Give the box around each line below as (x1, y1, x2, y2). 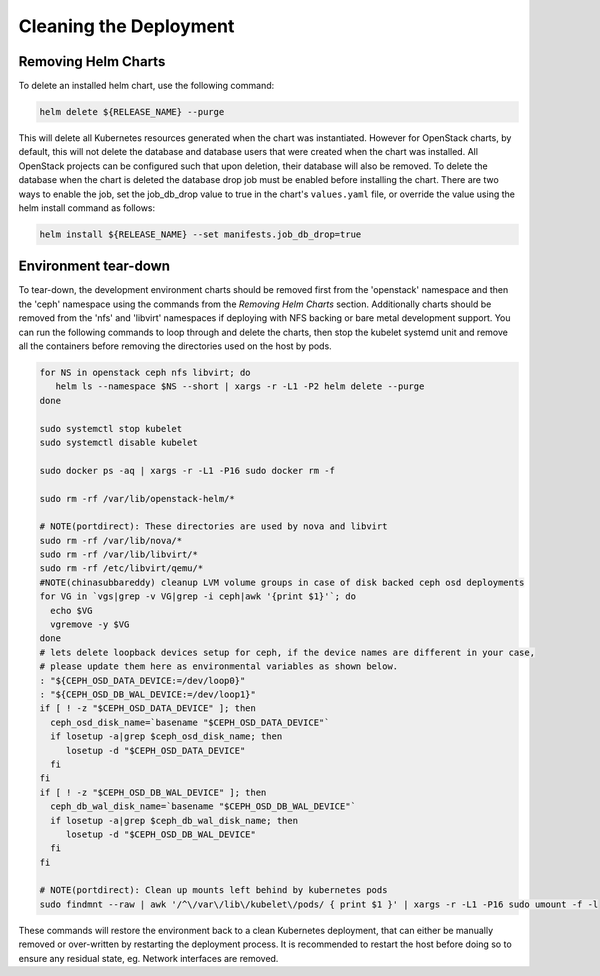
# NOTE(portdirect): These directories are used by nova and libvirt (39, 521, 388, 532)
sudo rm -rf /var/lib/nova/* (39, 535, 183, 546)
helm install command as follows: (18, 201, 156, 214)
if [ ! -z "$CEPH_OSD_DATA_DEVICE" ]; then (39, 703, 257, 714)
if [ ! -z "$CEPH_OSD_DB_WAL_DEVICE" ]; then (39, 786, 267, 798)
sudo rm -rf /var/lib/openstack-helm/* (39, 493, 235, 504)
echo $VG (50, 605, 93, 616)
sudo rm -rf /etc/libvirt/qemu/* (39, 563, 204, 574)
